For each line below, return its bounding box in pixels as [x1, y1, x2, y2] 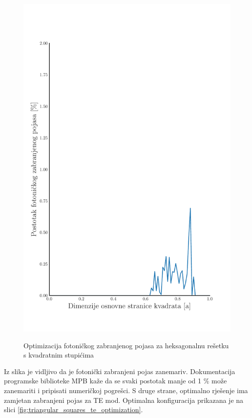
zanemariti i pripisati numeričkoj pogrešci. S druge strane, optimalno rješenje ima [4, 385, 248, 396]
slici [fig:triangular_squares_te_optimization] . [4, 404, 143, 415]
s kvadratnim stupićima [23, 350, 94, 360]
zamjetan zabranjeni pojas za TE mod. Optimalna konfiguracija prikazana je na [4, 395, 244, 405]
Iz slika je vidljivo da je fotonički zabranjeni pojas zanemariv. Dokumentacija [4, 366, 235, 376]
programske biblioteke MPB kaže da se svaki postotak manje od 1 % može [4, 376, 227, 386]
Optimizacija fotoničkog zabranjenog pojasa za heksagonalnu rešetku [23, 340, 229, 350]
